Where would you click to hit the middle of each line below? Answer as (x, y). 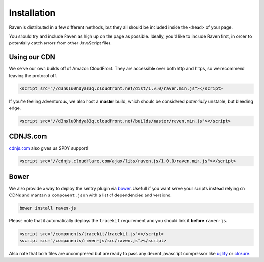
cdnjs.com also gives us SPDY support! (49, 148)
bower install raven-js (48, 208)
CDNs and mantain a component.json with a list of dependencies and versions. (90, 195)
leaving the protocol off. (33, 75)
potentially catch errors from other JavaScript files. (60, 43)
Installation (32, 13)
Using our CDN (32, 57)
